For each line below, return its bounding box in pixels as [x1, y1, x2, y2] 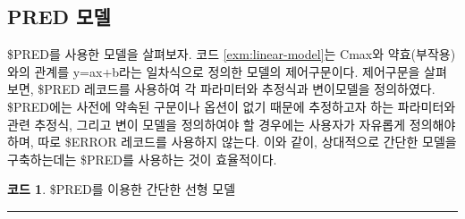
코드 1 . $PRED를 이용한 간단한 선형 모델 [7, 180, 236, 198]
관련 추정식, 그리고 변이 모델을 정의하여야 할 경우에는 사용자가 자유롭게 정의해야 [7, 114, 456, 133]
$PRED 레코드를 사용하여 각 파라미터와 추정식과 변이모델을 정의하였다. [38, 80, 435, 98]
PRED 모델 [7, 3, 111, 30]
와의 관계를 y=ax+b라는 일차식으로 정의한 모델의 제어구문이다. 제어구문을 [7, 62, 420, 80]
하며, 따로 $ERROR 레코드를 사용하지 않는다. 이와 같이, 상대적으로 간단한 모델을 [7, 132, 457, 151]
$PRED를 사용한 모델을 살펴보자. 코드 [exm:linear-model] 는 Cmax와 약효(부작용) [7, 45, 456, 63]
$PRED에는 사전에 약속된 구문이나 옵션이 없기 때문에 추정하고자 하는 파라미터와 [7, 97, 456, 115]
